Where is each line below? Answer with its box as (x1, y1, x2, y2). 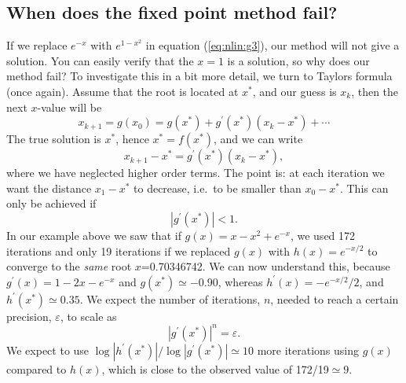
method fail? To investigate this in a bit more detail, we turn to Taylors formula (6, 68, 393, 84)
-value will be (37, 98, 102, 115)
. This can (339, 179, 389, 196)
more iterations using (257, 341, 360, 358)
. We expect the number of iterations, (79, 290, 261, 307)
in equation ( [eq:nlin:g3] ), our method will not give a (145, 37, 400, 53)
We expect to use (6, 341, 90, 358)
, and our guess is (252, 83, 337, 99)
